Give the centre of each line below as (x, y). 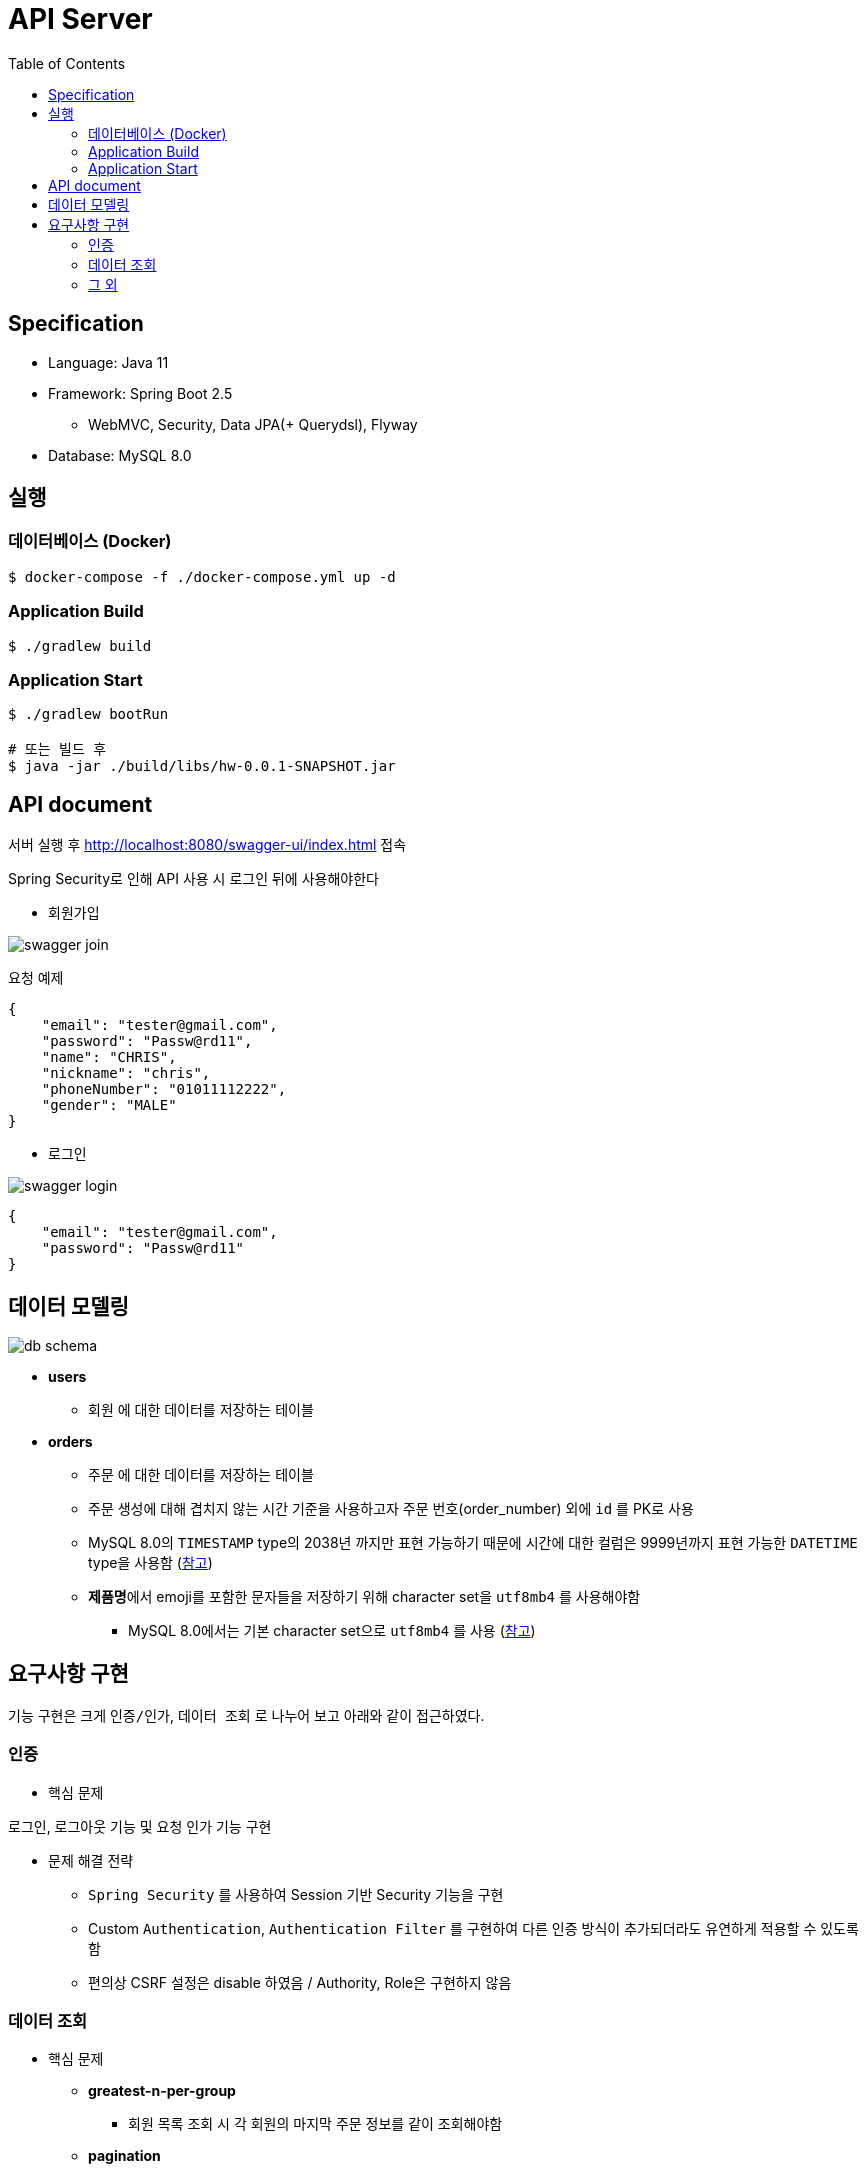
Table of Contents (67, 63)
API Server (80, 19)
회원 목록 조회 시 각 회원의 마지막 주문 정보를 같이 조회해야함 (315, 2124)
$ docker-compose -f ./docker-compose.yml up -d (202, 576)
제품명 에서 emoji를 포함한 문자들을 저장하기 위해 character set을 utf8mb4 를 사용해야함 (364, 1596)
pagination (124, 2156)
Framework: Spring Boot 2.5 (140, 393)
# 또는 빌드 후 (57, 749)
